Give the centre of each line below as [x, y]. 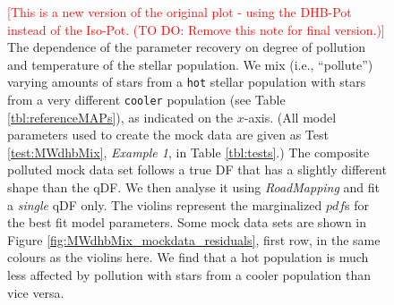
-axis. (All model [290, 117]
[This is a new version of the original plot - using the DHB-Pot [180, 12]
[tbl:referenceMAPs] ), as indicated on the [120, 117]
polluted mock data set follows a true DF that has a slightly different [197, 169]
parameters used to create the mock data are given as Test [168, 135]
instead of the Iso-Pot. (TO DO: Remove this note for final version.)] [196, 29]
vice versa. [36, 292]
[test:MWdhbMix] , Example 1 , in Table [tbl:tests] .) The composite [188, 152]
